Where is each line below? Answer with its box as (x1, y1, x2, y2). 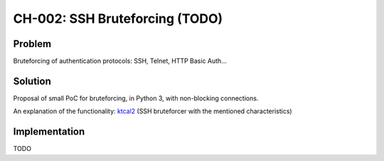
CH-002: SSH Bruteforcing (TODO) (13, 11, 223, 26)
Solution (13, 75, 51, 87)
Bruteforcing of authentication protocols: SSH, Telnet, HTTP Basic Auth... (13, 57, 227, 66)
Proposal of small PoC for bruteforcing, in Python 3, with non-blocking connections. (13, 93, 259, 103)
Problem (13, 38, 52, 50)
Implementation (13, 125, 85, 138)
